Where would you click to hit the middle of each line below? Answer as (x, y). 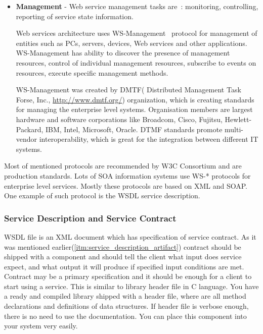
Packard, (30, 129)
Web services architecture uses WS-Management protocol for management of (137, 33)
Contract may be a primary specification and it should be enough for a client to (128, 276)
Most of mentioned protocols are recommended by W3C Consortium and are (123, 166)
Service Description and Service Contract (90, 218)
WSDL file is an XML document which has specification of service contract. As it (130, 236)
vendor (27, 139)
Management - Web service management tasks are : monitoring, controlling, (137, 6)
